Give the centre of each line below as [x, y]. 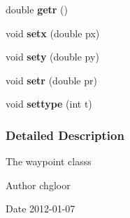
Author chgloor [38, 185]
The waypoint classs [49, 161]
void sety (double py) [52, 57]
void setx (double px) [53, 33]
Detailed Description [65, 135]
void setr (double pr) [51, 80]
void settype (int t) [49, 104]
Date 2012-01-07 [41, 209]
